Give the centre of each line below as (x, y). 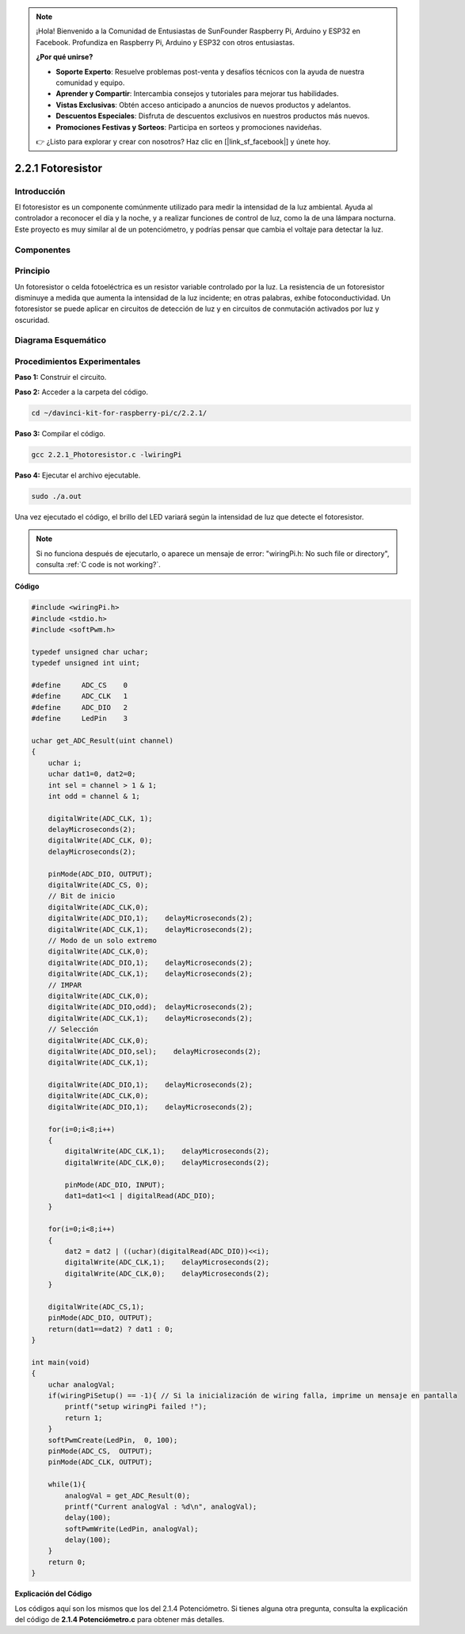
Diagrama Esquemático (61, 340)
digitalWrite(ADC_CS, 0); (98, 885)
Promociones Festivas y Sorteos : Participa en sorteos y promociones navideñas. (189, 127)
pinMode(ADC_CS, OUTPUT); (101, 1451)
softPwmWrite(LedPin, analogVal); (131, 1529)
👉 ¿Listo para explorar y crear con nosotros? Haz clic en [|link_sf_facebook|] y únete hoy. (183, 141)
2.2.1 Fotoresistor (59, 168)
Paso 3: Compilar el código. (60, 433)
